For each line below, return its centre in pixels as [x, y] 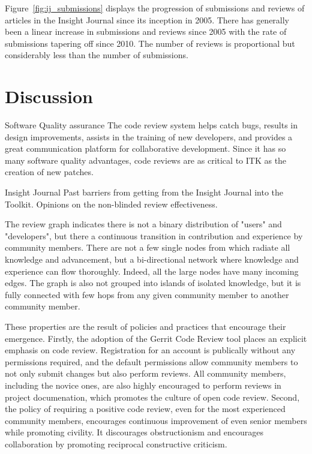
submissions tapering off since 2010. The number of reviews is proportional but [150, 43]
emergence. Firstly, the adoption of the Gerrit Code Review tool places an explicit [156, 338]
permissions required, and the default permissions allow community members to [151, 361]
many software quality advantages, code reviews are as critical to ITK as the [146, 160]
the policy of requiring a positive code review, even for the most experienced [145, 409]
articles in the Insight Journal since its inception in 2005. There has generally [147, 19]
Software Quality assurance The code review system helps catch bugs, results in [151, 125]
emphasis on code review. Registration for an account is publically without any [150, 350]
